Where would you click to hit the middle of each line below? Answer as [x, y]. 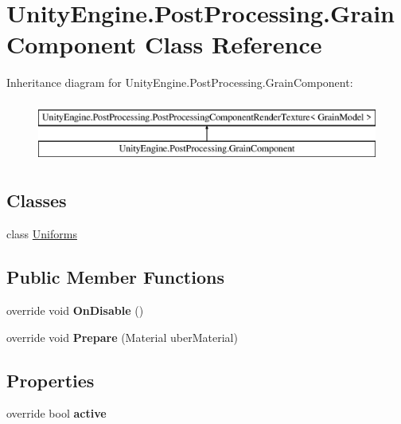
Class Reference [233, 44]
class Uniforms [42, 234]
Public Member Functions [115, 277]
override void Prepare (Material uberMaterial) [122, 337]
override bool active [56, 413]
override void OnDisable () [75, 310]
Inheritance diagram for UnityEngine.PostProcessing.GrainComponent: [180, 82]
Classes [37, 200]
